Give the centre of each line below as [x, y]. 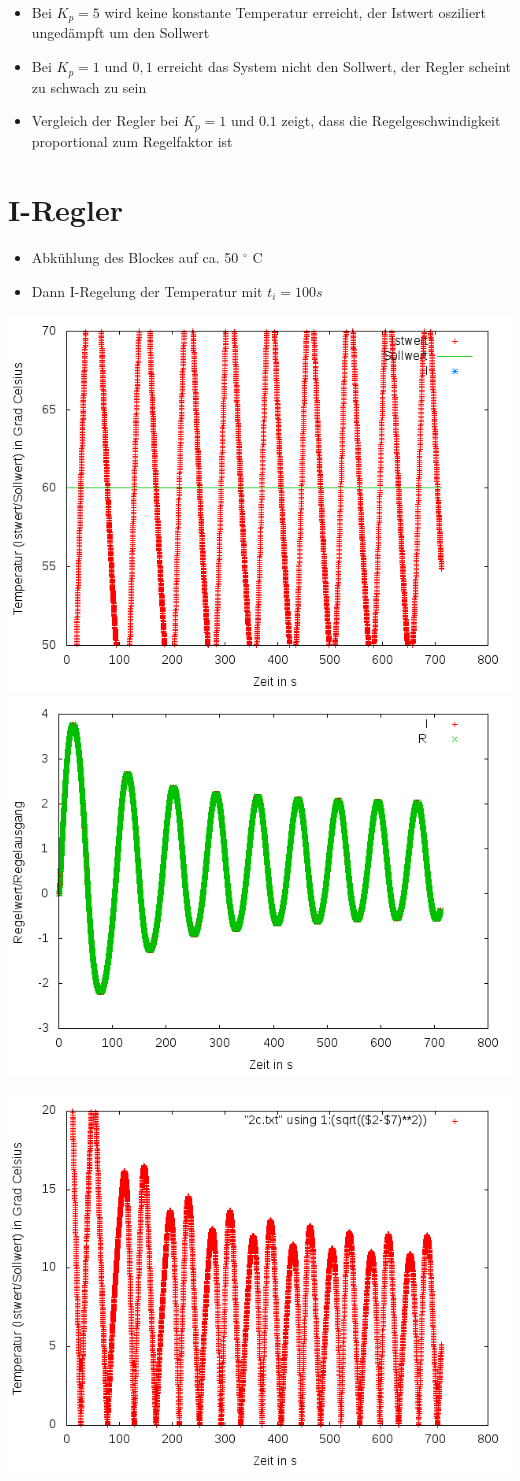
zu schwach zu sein [89, 86]
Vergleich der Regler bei [105, 120]
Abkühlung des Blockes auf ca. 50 [135, 257]
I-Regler [65, 209]
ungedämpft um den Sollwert [120, 32]
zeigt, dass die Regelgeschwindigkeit [391, 120]
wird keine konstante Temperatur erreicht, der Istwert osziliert [295, 12]
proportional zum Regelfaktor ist [132, 140]
